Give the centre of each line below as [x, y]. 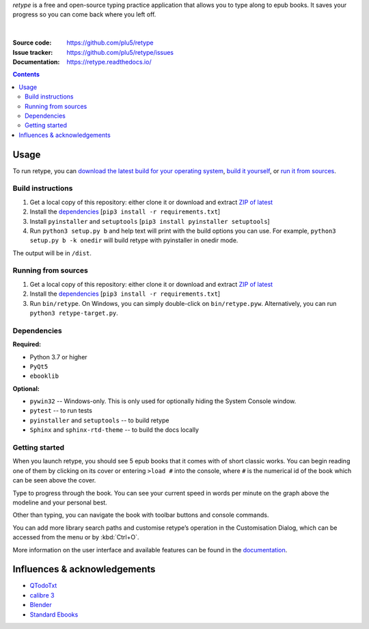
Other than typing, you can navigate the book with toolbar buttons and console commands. [141, 515]
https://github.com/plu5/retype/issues [120, 52]
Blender [41, 605]
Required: [27, 344]
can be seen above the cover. [54, 480]
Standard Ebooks [54, 614]
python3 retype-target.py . [74, 313]
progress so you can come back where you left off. [84, 14]
